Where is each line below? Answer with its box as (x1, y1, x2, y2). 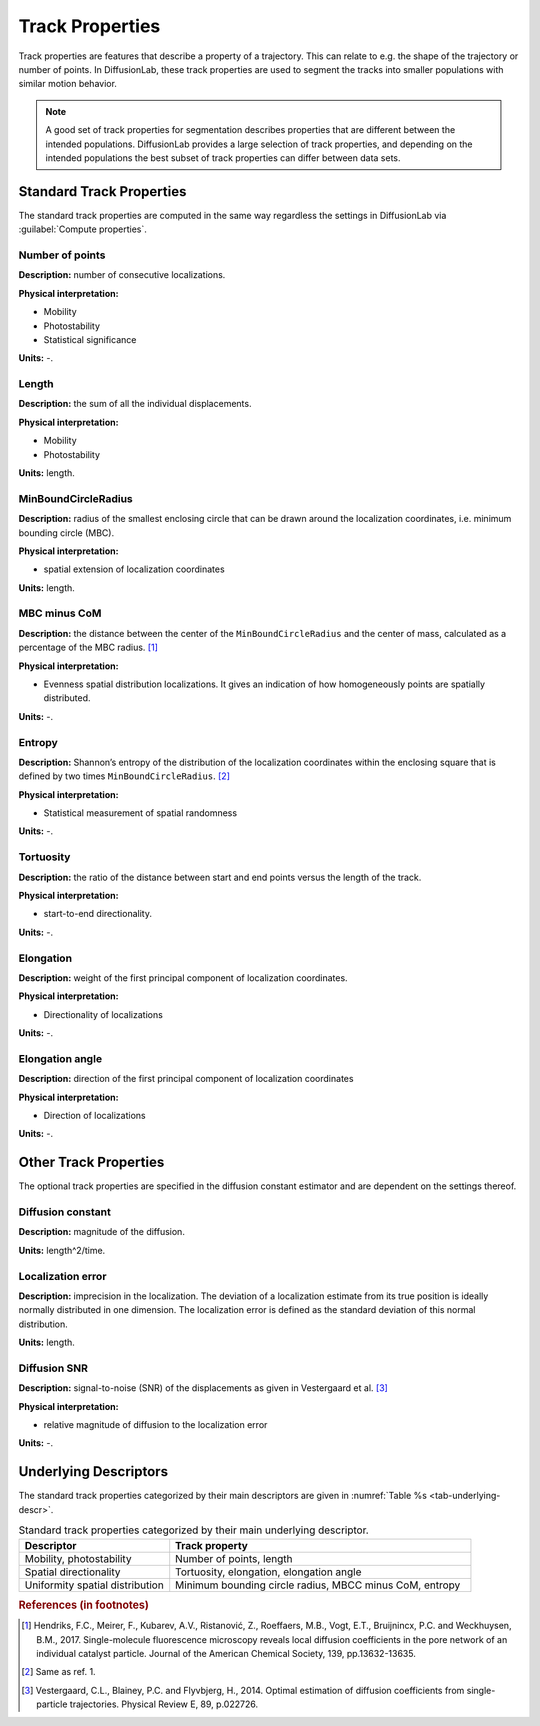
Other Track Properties (18, 1154, 165, 1171)
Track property (175, 1538, 249, 1552)
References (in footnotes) (18, 1598, 150, 1612)
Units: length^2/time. (18, 1244, 106, 1256)
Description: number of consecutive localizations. (18, 269, 226, 281)
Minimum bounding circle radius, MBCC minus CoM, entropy (175, 1578, 461, 1592)
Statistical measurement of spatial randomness (43, 807, 238, 819)
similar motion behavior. (18, 78, 117, 90)
